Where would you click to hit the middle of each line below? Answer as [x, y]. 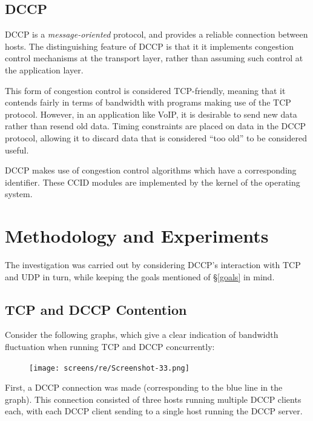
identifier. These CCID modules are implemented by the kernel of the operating [153, 182]
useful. [17, 150]
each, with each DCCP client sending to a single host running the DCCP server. [154, 411]
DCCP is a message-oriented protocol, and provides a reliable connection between [156, 34]
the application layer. [44, 69]
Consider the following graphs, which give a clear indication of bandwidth [142, 335]
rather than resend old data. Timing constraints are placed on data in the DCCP [156, 126]
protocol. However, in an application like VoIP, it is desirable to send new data [151, 114]
